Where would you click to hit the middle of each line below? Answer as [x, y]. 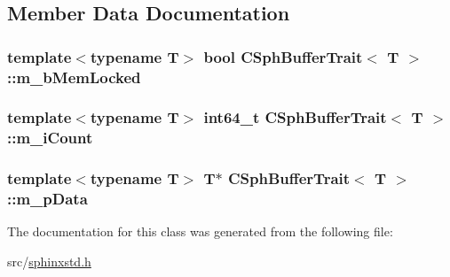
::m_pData [47, 199]
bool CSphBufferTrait [283, 56]
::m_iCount [50, 138]
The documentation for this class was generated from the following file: [200, 231]
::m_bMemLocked [74, 77]
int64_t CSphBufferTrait [295, 117]
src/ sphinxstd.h [49, 262]
